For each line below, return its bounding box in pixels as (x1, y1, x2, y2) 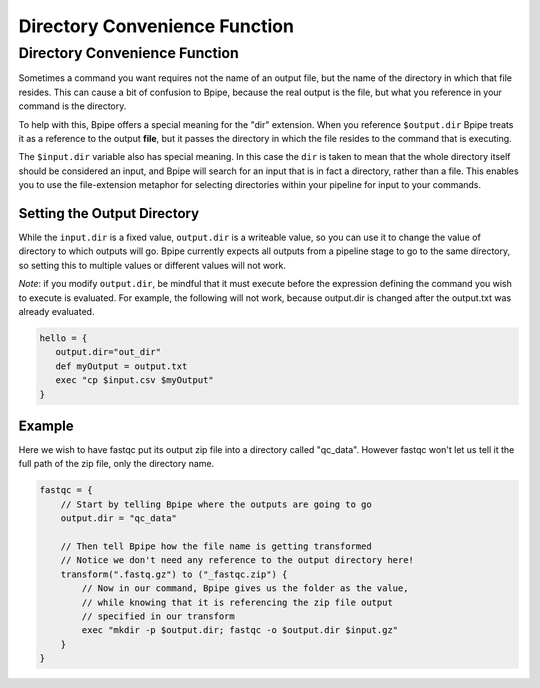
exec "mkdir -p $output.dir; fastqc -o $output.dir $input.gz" (81, 625, 399, 636)
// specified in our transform (81, 610, 235, 622)
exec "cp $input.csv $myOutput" (55, 375, 214, 386)
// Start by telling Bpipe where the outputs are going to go (60, 498, 372, 510)
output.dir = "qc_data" (60, 513, 177, 524)
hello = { (39, 332, 88, 344)
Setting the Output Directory (18, 205, 200, 222)
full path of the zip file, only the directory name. (18, 458, 215, 470)
